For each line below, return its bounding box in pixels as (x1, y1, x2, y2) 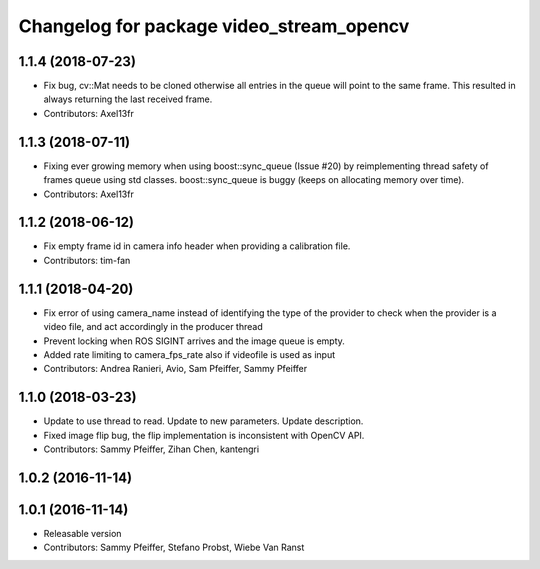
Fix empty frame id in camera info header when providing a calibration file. (43, 240, 351, 252)
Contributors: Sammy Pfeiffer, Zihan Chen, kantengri (43, 443, 260, 455)
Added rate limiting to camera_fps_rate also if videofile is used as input (43, 348, 336, 360)
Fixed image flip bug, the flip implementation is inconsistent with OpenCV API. (43, 429, 365, 441)
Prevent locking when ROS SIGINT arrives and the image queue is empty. (43, 335, 345, 347)
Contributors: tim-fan (43, 254, 131, 266)
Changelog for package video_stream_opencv (18, 15, 410, 37)
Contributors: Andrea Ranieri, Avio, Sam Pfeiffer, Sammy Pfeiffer (43, 363, 308, 375)
